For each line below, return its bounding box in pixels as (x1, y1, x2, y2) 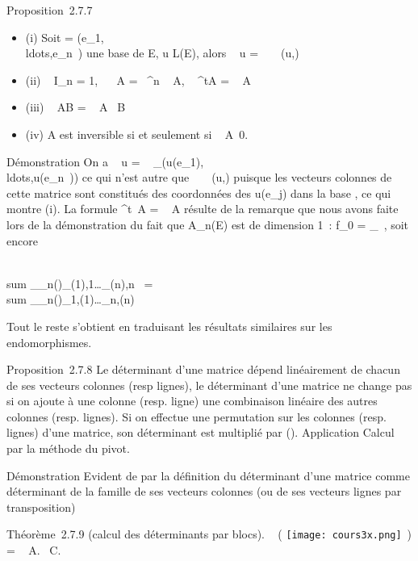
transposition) (6, 498, 76, 515)
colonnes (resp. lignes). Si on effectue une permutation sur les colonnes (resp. (6, 408, 387, 425)
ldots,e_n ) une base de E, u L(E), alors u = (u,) (25, 44, 299, 61)
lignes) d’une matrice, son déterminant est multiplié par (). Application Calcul (6, 424, 395, 441)
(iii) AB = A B (25, 98, 126, 115)
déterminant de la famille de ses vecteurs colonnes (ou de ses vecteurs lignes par (6, 483, 402, 500)
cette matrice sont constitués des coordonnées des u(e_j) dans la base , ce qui (6, 184, 391, 201)
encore (6, 232, 38, 249)
